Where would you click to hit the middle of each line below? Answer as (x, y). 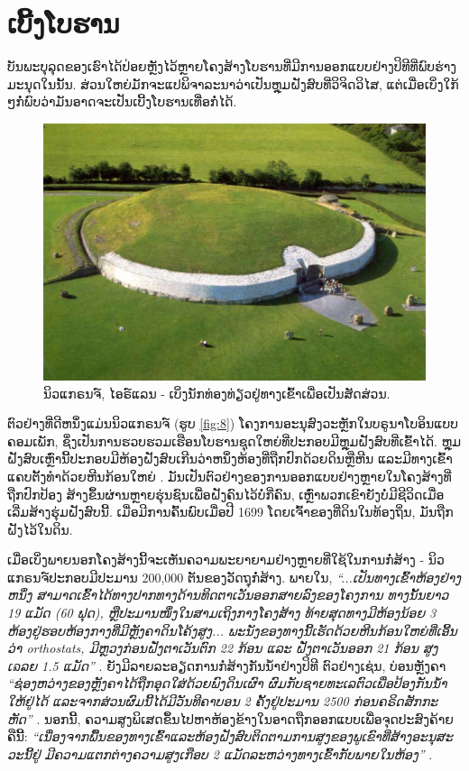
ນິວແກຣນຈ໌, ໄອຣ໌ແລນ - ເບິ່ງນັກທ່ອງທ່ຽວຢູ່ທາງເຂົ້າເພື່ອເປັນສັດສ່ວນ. (217, 393)
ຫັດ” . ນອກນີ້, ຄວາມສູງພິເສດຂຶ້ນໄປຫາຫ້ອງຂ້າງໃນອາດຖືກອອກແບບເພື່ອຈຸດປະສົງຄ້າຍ (230, 718)
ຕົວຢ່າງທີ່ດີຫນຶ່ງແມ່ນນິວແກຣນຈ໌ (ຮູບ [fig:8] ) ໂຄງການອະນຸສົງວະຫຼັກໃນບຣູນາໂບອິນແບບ (233, 423)
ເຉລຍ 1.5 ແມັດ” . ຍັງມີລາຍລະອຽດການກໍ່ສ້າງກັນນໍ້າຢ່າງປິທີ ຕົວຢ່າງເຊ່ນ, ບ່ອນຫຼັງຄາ (227, 665)
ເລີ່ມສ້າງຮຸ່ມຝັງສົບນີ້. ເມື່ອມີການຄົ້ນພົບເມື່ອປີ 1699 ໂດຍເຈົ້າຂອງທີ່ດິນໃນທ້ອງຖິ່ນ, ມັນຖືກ (230, 512)
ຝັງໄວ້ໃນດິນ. (40, 529)
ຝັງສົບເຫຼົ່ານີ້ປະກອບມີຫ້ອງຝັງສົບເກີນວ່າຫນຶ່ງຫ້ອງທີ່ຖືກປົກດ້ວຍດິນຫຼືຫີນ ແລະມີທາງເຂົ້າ (230, 459)
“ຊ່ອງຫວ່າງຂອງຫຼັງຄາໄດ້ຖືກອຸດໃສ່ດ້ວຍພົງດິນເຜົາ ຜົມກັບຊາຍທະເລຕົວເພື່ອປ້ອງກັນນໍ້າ (227, 683)
